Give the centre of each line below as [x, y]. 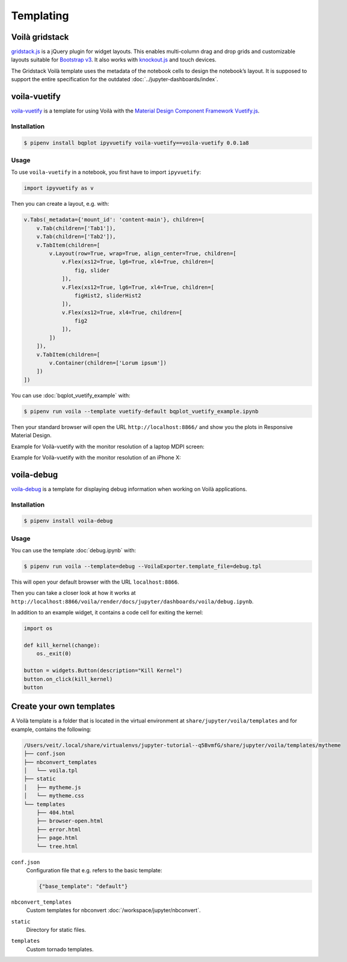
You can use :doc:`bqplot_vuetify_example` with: [71, 395]
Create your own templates [63, 707]
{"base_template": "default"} [83, 886]
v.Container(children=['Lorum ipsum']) [108, 363]
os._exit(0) [54, 654]
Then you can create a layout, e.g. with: [60, 204]
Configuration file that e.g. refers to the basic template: [94, 870]
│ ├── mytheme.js [52, 787]
